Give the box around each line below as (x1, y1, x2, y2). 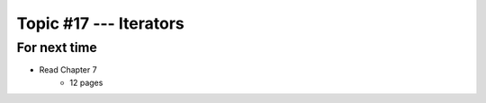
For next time (16, 39, 98, 56)
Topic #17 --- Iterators (16, 13, 184, 33)
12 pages (69, 77, 103, 88)
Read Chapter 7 (39, 64, 98, 75)
